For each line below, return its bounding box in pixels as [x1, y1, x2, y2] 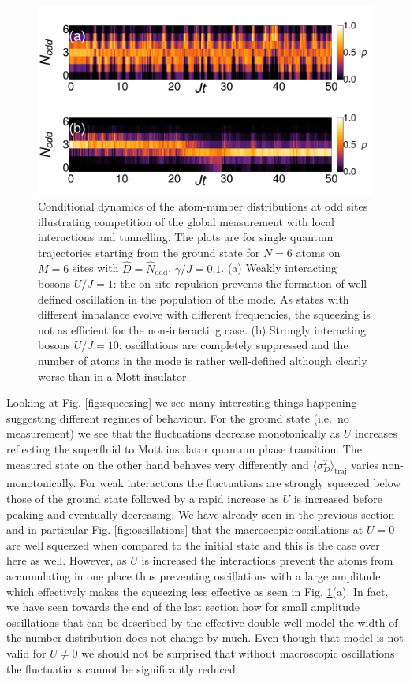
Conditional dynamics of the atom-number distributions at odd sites [38, 197, 368, 214]
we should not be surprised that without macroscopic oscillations [81, 644, 395, 661]
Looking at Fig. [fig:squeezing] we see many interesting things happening [6, 394, 357, 411]
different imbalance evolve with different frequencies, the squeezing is [38, 306, 371, 322]
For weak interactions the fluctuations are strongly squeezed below [80, 475, 401, 491]
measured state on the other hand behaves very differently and [6, 456, 309, 472]
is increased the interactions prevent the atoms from [141, 552, 393, 568]
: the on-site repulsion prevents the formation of [113, 275, 345, 292]
